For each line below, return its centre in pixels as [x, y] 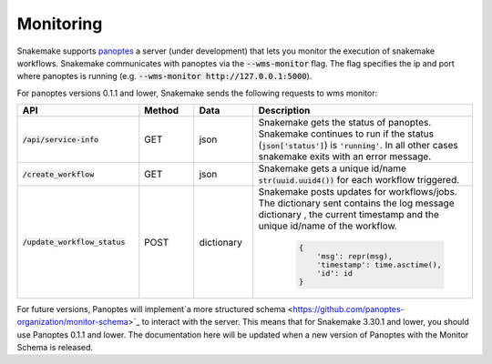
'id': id [334, 273]
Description [284, 111]
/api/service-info [61, 140]
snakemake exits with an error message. [345, 157]
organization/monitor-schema [73, 322]
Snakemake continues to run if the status [346, 134]
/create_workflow [58, 174]
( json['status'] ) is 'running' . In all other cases [359, 146]
